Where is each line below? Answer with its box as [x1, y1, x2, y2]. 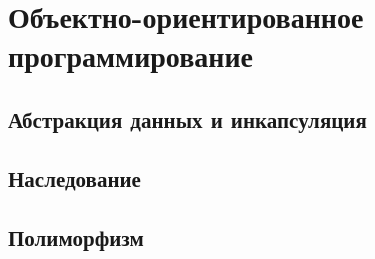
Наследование [8, 162, 141, 193]
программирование [8, 35, 253, 76]
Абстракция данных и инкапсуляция [8, 103, 367, 134]
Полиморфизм [8, 221, 144, 252]
